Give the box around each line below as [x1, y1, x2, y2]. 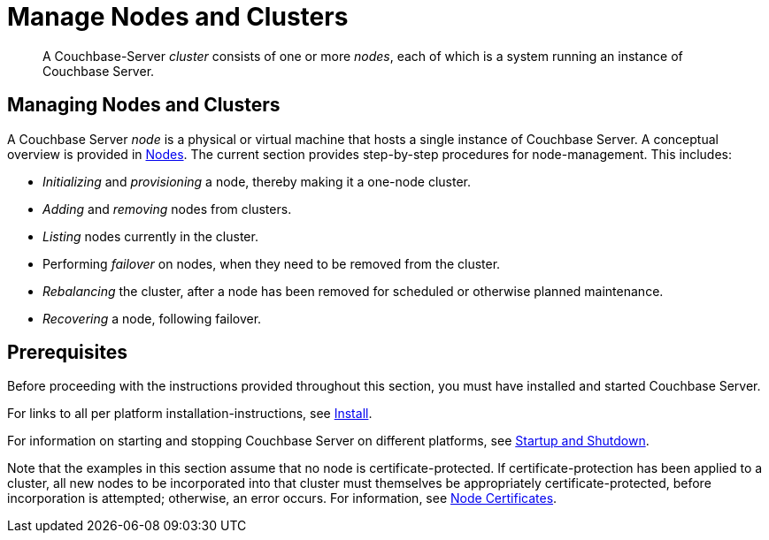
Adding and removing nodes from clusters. [42, 201, 292, 217]
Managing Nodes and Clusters [7, 94, 281, 117]
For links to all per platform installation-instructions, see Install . [7, 406, 373, 422]
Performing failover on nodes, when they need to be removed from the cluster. [42, 255, 501, 271]
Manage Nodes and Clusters [7, 2, 349, 32]
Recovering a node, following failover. [42, 310, 262, 326]
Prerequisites [7, 341, 127, 364]
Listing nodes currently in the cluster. [42, 228, 258, 244]
